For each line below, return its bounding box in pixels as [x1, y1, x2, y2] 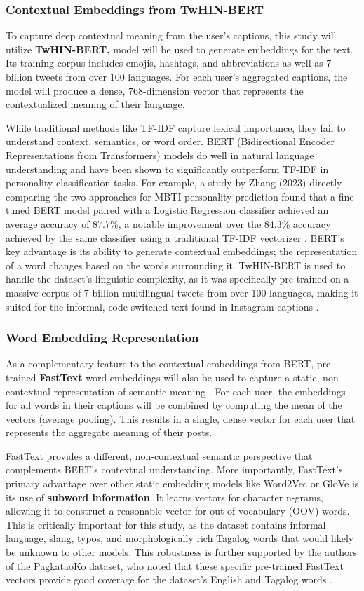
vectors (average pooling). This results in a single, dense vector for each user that [6, 411, 356, 426]
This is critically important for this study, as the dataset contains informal [6, 517, 326, 531]
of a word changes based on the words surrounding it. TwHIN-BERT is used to [6, 257, 346, 272]
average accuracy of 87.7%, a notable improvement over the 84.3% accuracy [6, 216, 331, 231]
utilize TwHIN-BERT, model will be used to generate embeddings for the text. [6, 41, 353, 56]
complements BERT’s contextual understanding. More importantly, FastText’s [6, 462, 343, 477]
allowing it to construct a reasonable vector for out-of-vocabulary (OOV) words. [6, 503, 350, 518]
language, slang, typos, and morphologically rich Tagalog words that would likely [6, 531, 354, 545]
